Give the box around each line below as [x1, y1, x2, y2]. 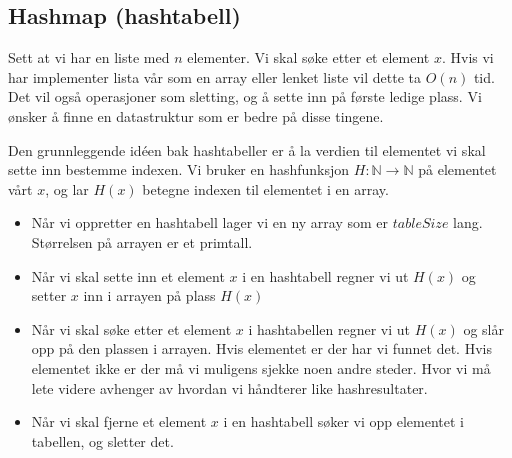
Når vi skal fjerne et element [31, 411, 207, 432]
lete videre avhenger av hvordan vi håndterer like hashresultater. [31, 377, 428, 398]
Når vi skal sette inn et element [31, 265, 225, 286]
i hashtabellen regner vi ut [248, 318, 410, 339]
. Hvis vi [441, 47, 494, 68]
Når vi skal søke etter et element [31, 318, 232, 339]
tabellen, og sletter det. [31, 430, 174, 451]
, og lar [45, 178, 89, 199]
